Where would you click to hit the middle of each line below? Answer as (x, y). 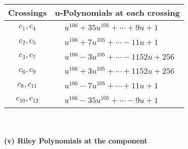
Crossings (28, 12)
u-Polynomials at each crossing (117, 12)
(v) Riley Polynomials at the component (76, 141)
